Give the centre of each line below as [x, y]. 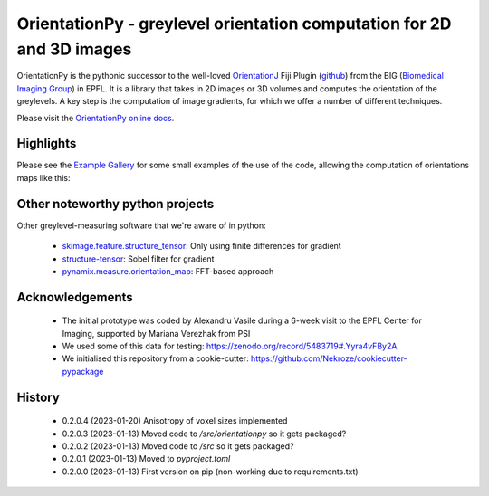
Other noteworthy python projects [115, 204]
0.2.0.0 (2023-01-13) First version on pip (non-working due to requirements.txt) [210, 472]
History [38, 397]
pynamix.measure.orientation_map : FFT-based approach [168, 271]
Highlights [47, 143]
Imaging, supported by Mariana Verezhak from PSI [156, 333]
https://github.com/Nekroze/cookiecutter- [329, 358]
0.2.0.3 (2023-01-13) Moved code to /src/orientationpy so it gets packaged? [204, 434]
